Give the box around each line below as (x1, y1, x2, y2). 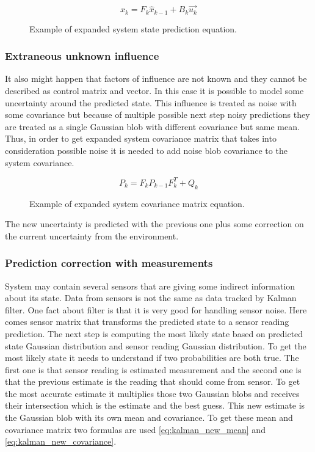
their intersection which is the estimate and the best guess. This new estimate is (5, 399, 305, 412)
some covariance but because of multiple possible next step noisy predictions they (5, 108, 310, 121)
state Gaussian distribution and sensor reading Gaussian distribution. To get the (5, 339, 306, 352)
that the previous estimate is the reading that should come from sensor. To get (5, 375, 300, 388)
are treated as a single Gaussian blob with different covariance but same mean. (5, 120, 300, 133)
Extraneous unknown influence (5, 48, 159, 64)
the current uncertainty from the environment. (5, 229, 179, 242)
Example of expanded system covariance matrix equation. (29, 197, 245, 210)
